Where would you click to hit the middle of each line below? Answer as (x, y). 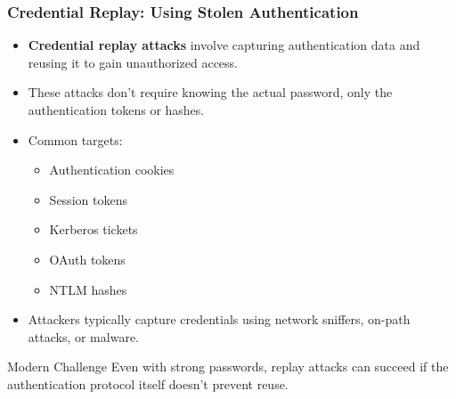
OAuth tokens (87, 259)
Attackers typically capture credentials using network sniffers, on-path (219, 319)
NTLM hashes (88, 289)
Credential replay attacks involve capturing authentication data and (224, 45)
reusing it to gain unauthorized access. (133, 62)
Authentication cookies (112, 170)
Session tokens (88, 199)
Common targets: (75, 139)
